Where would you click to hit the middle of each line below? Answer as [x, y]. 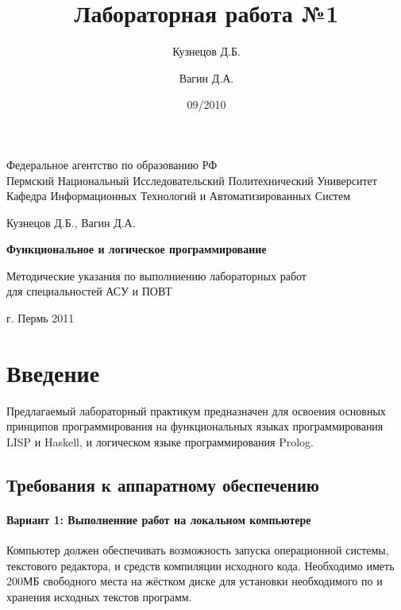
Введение [53, 372]
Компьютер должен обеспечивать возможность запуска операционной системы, [198, 550]
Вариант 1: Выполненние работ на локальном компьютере [159, 519]
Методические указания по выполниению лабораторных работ [156, 275]
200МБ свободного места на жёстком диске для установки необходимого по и [195, 581]
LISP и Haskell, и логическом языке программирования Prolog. [160, 441]
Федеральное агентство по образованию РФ [112, 164]
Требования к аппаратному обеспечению [163, 484]
